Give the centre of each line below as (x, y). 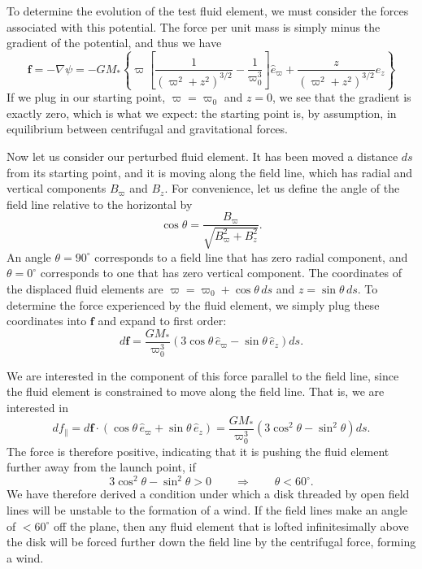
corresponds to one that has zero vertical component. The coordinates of (221, 273)
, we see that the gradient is (342, 97)
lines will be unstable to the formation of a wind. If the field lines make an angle (207, 510)
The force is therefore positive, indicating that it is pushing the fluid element (198, 451)
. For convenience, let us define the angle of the (282, 188)
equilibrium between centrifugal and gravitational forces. (147, 129)
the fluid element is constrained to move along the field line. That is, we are (196, 391)
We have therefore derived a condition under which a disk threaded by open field (208, 494)
